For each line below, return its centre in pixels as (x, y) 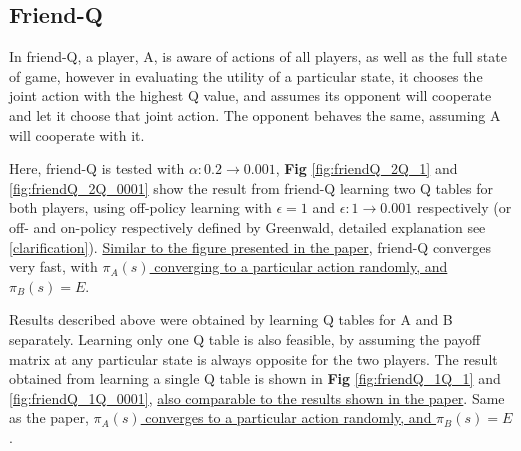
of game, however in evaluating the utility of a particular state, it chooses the (246, 75)
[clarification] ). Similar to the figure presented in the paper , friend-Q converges (250, 246)
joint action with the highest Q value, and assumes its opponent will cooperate (250, 95)
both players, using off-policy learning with (140, 207)
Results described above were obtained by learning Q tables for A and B (231, 319)
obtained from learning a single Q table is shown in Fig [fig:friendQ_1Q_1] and (255, 378)
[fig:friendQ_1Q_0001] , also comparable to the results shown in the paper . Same (257, 397)
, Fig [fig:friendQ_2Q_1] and (366, 168)
